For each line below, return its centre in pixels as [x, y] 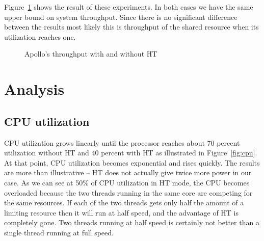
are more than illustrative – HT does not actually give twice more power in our [128, 172]
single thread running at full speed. [59, 232]
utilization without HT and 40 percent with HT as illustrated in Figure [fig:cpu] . [131, 153]
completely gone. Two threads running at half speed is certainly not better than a [132, 222]
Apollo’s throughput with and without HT [91, 54]
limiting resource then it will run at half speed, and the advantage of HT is [122, 212]
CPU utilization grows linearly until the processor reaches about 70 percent [122, 142]
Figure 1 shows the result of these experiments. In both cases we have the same [129, 7]
